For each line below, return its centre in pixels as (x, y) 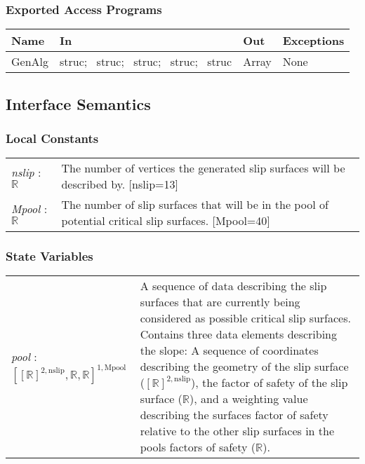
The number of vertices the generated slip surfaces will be (203, 168)
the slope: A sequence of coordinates (229, 350)
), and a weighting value (249, 399)
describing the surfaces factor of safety (234, 415)
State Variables (49, 256)
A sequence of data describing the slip (233, 286)
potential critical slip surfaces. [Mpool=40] (166, 221)
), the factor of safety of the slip (270, 383)
